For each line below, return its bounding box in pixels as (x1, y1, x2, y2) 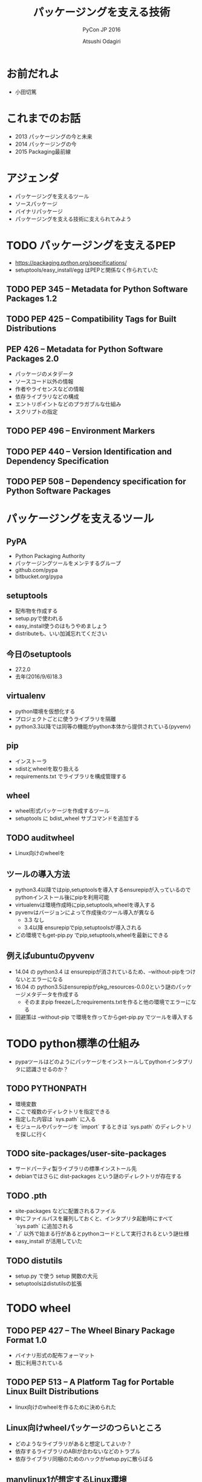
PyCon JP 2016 (82, 25, 121, 33)
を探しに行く (15, 1130, 47, 1137)
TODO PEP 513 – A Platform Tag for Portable (6, 1377, 174, 1388)
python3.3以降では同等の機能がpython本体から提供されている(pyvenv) (15, 723, 191, 730)
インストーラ (15, 757, 47, 765)
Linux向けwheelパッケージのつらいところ (6, 1423, 162, 1433)
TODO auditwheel (6, 833, 74, 843)
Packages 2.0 (6, 353, 59, 363)
